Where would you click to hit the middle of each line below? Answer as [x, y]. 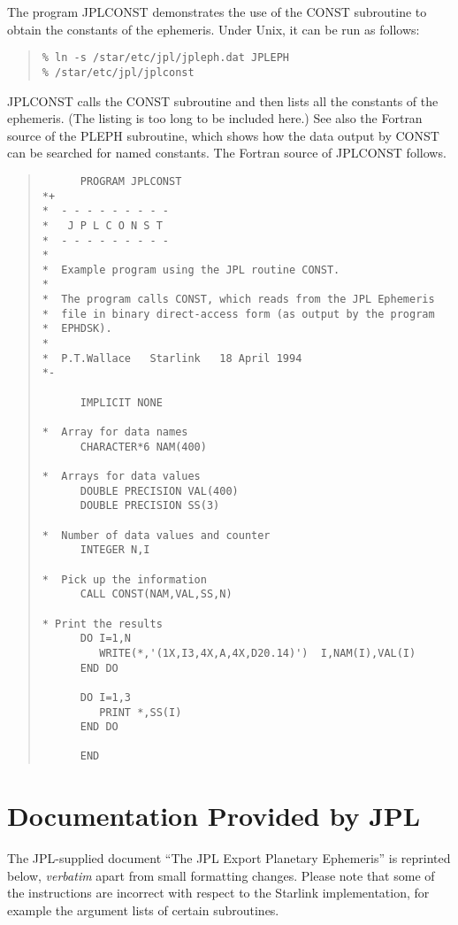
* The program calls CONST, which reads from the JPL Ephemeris [238, 300]
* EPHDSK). [77, 329]
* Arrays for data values [121, 476]
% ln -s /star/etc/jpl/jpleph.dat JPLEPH [165, 58]
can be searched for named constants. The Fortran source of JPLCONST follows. [227, 153]
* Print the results [102, 624]
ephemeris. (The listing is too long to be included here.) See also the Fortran [215, 118]
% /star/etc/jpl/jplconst [118, 72]
